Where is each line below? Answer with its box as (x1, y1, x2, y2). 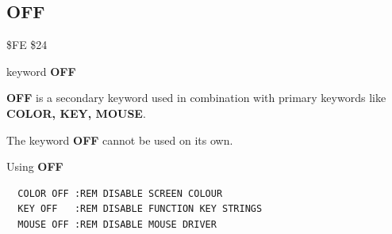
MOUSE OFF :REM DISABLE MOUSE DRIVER (17, 218, 217, 230)
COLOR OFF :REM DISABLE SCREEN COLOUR (17, 187, 223, 199)
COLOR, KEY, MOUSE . (6, 104, 146, 121)
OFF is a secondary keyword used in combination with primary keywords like (6, 89, 386, 106)
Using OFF (6, 158, 63, 175)
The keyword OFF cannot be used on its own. (6, 131, 233, 148)
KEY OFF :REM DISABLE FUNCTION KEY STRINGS (17, 203, 263, 215)
